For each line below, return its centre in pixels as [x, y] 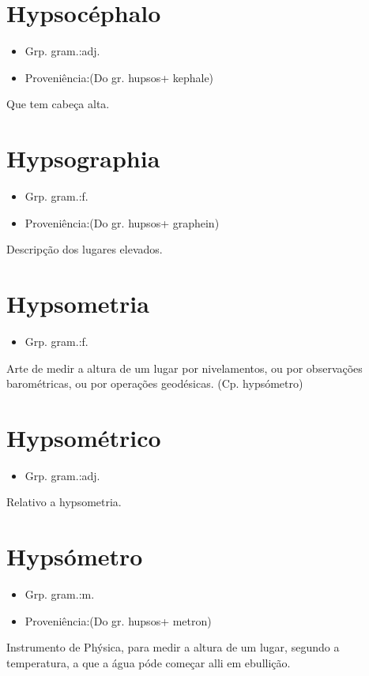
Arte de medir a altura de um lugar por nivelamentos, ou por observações [184, 368]
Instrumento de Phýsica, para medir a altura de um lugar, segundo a [173, 647]
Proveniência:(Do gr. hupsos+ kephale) [119, 77]
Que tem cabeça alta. [58, 104]
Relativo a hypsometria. [64, 502]
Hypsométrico [84, 437]
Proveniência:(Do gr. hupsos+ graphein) [122, 222]
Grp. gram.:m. [60, 594]
